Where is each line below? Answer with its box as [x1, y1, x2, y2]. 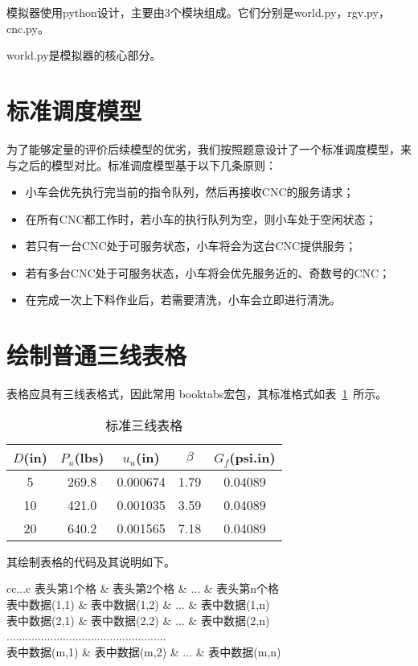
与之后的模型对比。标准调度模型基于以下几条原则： [6, 156, 277, 173]
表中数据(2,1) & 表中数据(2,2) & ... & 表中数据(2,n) [6, 611, 270, 628]
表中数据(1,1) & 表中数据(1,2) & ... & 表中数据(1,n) [6, 595, 270, 612]
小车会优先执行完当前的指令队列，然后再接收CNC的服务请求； [25, 183, 354, 200]
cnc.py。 [6, 19, 49, 36]
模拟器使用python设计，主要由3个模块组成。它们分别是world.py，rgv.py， [6, 4, 390, 20]
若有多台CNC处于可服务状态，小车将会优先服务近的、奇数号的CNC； [25, 264, 391, 281]
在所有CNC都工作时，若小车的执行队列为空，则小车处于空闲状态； [25, 210, 377, 227]
